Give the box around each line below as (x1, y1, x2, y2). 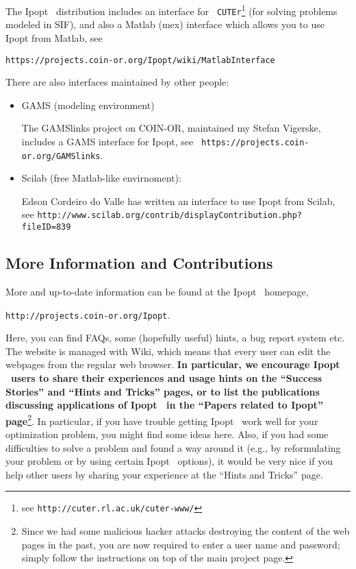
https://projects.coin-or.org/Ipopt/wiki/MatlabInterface (5, 55, 275, 65)
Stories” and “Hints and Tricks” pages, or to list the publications (5, 384, 320, 398)
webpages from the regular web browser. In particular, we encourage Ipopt (5, 357, 340, 372)
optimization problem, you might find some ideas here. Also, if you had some (5, 427, 329, 441)
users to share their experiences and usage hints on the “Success (11, 370, 322, 385)
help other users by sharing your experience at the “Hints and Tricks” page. (5, 467, 323, 481)
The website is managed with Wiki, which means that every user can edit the (5, 343, 331, 358)
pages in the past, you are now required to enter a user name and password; (21, 537, 340, 551)
